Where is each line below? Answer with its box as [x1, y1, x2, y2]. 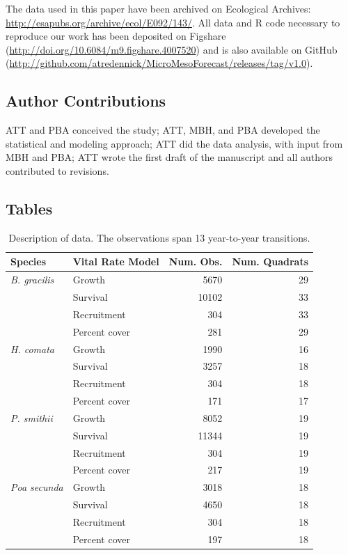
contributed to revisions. [6, 163, 109, 178]
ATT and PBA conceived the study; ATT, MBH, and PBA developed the [6, 123, 320, 137]
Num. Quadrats [232, 254, 309, 269]
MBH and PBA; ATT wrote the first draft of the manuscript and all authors [6, 150, 333, 164]
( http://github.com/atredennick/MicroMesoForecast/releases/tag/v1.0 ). [6, 56, 313, 70]
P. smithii [10, 410, 53, 425]
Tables [6, 197, 53, 219]
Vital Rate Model [72, 254, 159, 269]
